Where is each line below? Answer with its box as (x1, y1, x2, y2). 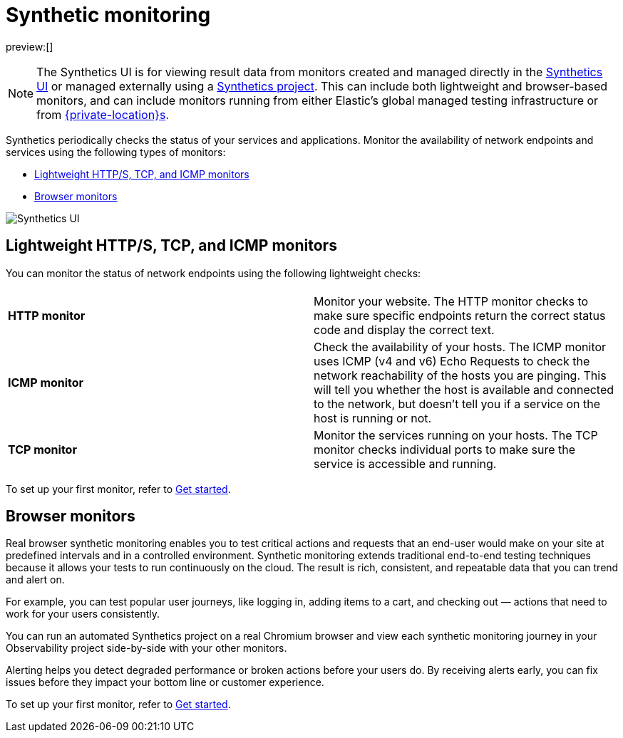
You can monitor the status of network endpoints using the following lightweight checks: (6, 266, 421, 279)
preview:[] (6, 40, 53, 53)
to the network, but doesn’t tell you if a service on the (314, 396, 601, 411)
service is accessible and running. (314, 456, 497, 471)
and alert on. (6, 573, 65, 586)
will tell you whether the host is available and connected (314, 382, 614, 397)
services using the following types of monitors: (6, 145, 226, 158)
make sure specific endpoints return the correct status (314, 308, 606, 323)
